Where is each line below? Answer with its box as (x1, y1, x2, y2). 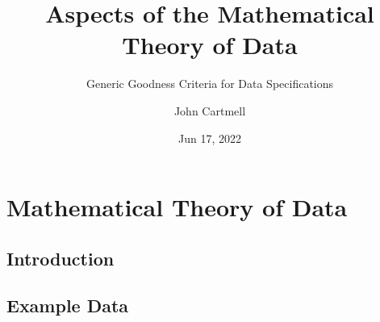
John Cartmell (173, 102, 246, 119)
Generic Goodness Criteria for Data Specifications (86, 75, 334, 92)
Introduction (6, 245, 115, 270)
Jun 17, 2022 (178, 129, 241, 146)
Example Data (6, 293, 129, 318)
